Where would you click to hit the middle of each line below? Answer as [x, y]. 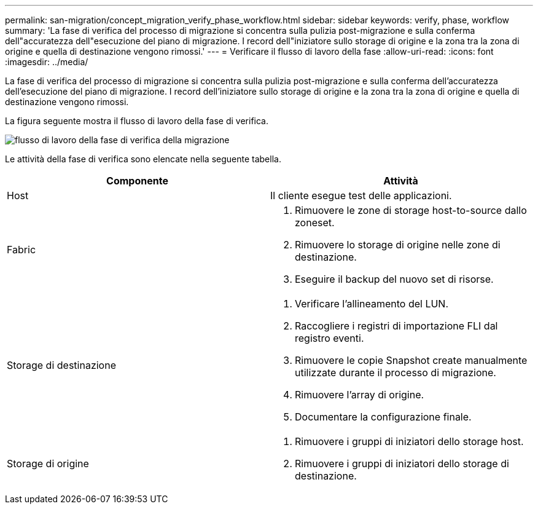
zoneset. [315, 223]
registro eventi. [329, 338]
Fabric [21, 250]
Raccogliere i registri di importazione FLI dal [396, 326]
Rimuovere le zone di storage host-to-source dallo [411, 210]
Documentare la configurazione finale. [383, 417]
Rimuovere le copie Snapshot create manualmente [411, 360]
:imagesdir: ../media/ [47, 62]
